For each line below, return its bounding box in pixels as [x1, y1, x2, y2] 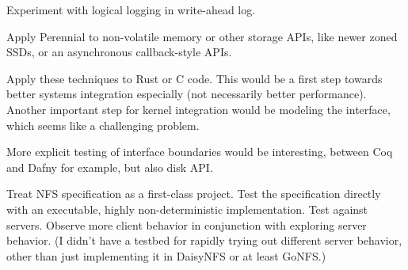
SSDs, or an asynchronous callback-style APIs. [6, 44, 232, 60]
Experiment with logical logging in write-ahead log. [6, 2, 256, 17]
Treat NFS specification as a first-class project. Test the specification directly [6, 185, 381, 202]
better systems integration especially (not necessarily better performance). [6, 86, 367, 102]
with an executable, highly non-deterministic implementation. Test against [6, 200, 368, 217]
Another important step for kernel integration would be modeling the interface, [6, 101, 391, 117]
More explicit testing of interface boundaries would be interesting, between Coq [6, 143, 393, 160]
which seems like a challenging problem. [6, 116, 200, 133]
